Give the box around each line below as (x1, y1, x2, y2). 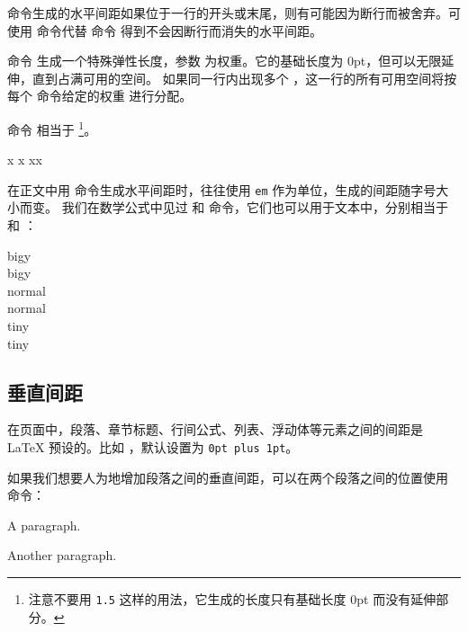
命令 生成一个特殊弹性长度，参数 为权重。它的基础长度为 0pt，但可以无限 (7, 51, 442, 70)
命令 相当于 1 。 (7, 117, 97, 138)
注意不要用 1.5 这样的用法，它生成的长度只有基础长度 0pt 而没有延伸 (28, 590, 436, 609)
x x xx (7, 150, 42, 169)
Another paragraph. (7, 546, 117, 565)
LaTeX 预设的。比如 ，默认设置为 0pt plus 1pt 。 (7, 438, 299, 457)
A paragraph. (7, 515, 81, 534)
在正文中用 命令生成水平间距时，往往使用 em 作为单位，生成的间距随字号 (7, 180, 436, 199)
